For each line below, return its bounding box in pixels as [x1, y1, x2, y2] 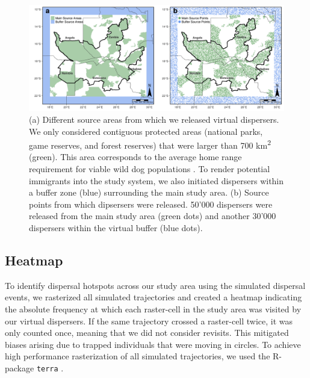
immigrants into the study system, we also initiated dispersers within [29, 174, 284, 187]
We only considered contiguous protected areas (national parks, [29, 125, 263, 137]
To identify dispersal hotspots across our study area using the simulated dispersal [5, 279, 306, 291]
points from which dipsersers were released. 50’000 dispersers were [29, 197, 273, 210]
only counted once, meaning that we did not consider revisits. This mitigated [5, 326, 289, 339]
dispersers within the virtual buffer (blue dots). [29, 221, 203, 234]
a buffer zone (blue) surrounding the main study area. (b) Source [29, 186, 269, 199]
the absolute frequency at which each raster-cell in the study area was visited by [5, 302, 302, 315]
